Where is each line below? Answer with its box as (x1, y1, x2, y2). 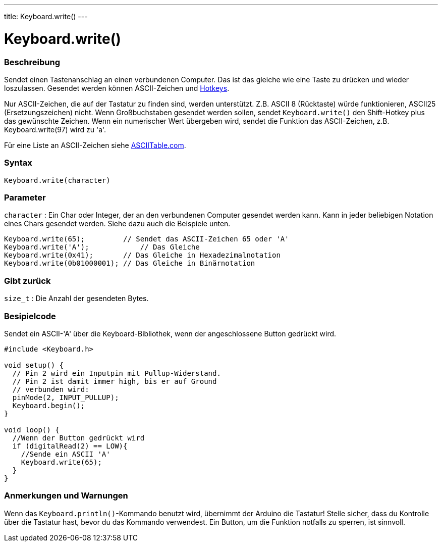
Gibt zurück (4, 275, 51, 286)
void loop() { (4, 425, 60, 434)
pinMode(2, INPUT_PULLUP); (12, 393, 119, 402)
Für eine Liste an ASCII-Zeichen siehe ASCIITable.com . (4, 140, 186, 150)
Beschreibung (4, 57, 61, 67)
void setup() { (4, 361, 64, 369)
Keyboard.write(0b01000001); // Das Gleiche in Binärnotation (4, 259, 255, 268)
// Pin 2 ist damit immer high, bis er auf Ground (12, 377, 217, 385)
